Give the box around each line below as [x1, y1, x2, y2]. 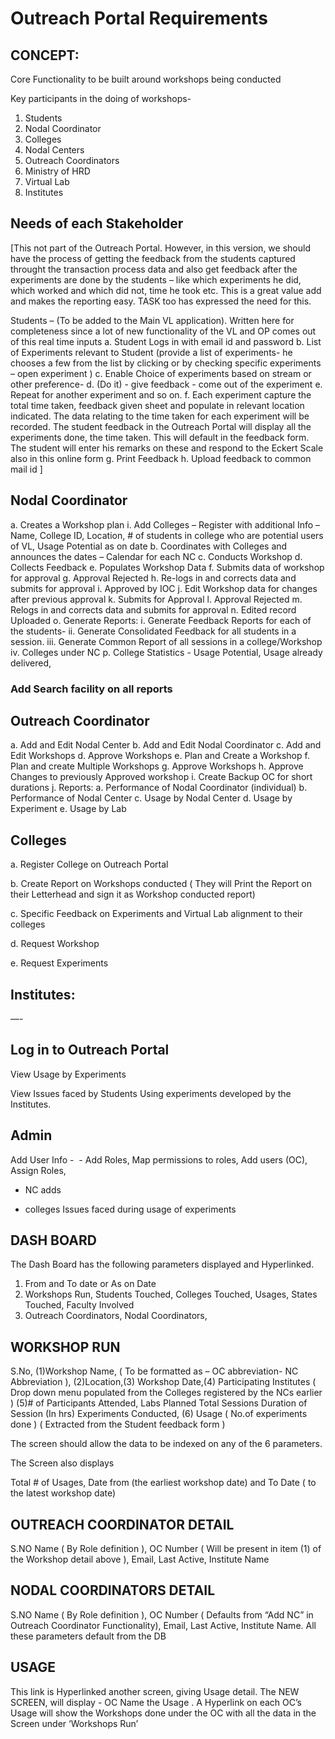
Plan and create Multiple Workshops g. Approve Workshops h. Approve [10, 760, 304, 772]
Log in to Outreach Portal [10, 1042, 170, 1059]
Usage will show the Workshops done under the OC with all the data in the [10, 1707, 317, 1719]
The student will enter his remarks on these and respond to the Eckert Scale [10, 442, 324, 454]
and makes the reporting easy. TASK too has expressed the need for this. [10, 295, 312, 307]
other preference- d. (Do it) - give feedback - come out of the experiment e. [10, 378, 323, 390]
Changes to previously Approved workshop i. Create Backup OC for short [10, 771, 313, 783]
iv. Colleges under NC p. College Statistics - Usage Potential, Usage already [10, 646, 323, 658]
